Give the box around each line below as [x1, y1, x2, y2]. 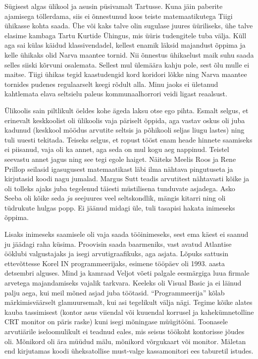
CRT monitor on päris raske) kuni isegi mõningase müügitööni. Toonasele [4, 316, 228, 327]
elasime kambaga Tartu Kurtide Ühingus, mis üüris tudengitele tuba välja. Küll [4, 30, 247, 40]
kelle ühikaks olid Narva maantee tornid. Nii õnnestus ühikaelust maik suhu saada [4, 49, 254, 60]
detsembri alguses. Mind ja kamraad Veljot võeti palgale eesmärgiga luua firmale [4, 268, 250, 278]
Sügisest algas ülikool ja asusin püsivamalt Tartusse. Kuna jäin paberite [4, 1, 223, 11]
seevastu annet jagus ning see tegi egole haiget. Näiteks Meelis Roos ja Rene [4, 153, 236, 164]
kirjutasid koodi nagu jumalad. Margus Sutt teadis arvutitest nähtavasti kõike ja [4, 173, 250, 184]
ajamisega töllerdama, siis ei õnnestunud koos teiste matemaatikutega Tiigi [4, 10, 233, 21]
